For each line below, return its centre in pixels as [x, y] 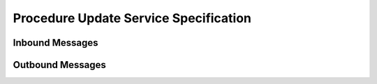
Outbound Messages [59, 65]
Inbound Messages [56, 43]
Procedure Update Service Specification [132, 18]
